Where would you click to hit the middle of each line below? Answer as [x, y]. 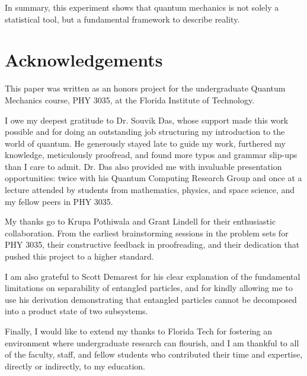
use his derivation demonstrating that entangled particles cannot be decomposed [151, 299]
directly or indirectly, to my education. [75, 366]
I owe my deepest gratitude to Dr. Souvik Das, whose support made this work [147, 120]
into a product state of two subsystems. [76, 311]
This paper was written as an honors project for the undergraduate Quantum [145, 88]
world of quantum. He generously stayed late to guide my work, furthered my [145, 143]
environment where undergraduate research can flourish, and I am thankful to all [152, 342]
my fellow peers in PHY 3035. [59, 201]
